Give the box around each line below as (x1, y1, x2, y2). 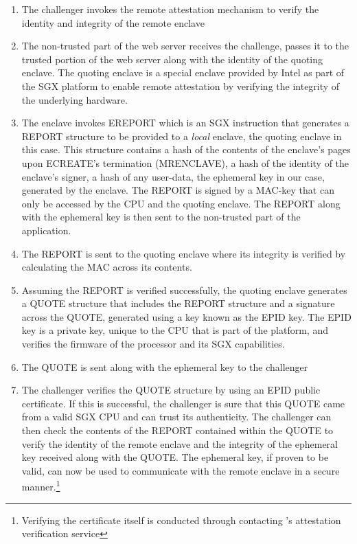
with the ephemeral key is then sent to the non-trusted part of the (21, 209, 301, 224)
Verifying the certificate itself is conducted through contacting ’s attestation (21, 512, 341, 527)
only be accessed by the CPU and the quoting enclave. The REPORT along (21, 196, 341, 210)
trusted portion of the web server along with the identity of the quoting (21, 52, 323, 66)
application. (21, 223, 71, 237)
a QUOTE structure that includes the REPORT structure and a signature (21, 296, 335, 310)
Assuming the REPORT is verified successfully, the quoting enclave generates (21, 282, 347, 297)
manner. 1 (21, 477, 60, 494)
